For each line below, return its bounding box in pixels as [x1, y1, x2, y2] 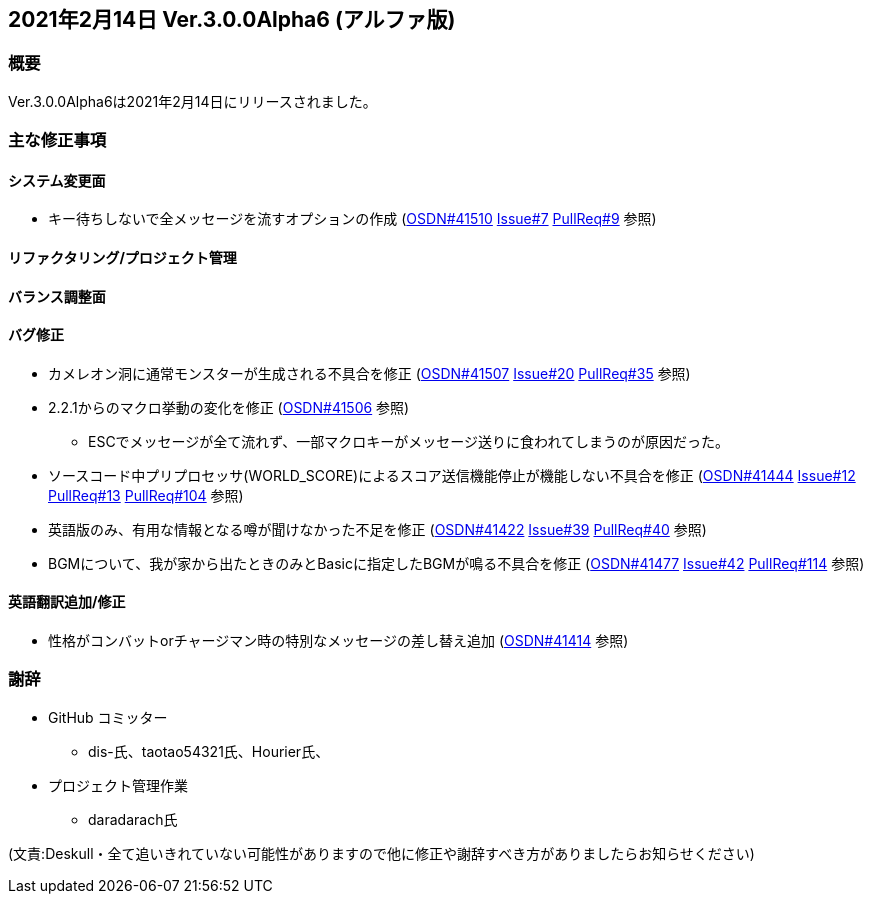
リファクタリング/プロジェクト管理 [8, 249, 237, 266]
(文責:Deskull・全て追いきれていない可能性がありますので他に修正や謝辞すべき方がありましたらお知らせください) [8, 844, 755, 862]
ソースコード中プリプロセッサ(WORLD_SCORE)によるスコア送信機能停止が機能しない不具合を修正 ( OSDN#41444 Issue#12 [48, 466, 856, 484]
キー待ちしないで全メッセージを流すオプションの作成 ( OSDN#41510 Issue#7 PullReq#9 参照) [48, 210, 657, 228]
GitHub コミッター [48, 708, 168, 726]
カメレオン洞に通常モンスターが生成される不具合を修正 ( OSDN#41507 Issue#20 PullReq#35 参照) [48, 364, 691, 382]
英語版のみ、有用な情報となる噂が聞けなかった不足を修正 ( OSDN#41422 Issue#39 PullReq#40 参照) [48, 520, 707, 538]
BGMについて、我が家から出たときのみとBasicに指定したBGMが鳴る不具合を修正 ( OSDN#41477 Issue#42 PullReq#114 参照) [48, 554, 865, 572]
